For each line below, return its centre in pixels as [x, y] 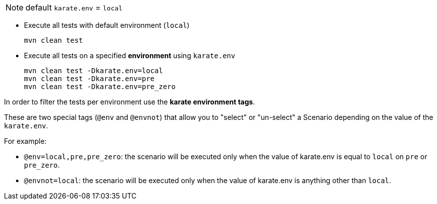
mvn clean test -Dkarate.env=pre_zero [100, 87]
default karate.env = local [74, 7]
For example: [25, 141]
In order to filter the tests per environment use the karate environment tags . [130, 102]
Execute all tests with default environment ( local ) [107, 25]
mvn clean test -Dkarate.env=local [94, 71]
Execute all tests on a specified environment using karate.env [130, 55]
